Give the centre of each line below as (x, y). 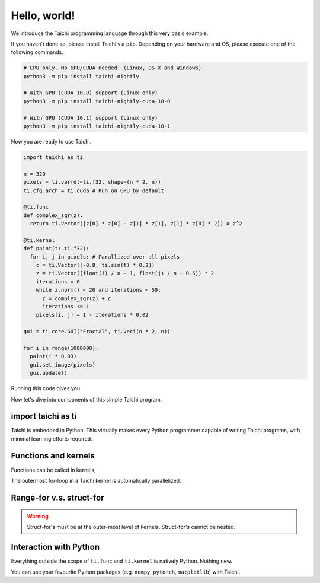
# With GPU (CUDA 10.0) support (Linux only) (91, 93)
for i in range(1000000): (61, 348)
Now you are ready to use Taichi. (51, 142)
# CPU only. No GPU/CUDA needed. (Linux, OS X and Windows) (113, 68)
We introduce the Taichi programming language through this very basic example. (110, 33)
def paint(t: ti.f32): (56, 249)
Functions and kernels (53, 456)
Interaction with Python (55, 547)
